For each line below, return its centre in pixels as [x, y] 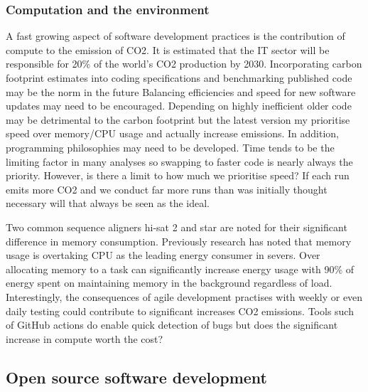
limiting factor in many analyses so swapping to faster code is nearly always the [179, 161]
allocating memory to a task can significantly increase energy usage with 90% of [180, 269]
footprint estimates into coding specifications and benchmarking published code [179, 78]
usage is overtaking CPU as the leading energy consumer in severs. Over [163, 255]
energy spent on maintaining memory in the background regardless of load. [169, 283]
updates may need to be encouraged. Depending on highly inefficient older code [179, 106]
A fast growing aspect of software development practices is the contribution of [175, 36]
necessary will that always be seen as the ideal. [108, 203]
